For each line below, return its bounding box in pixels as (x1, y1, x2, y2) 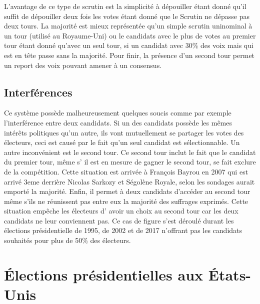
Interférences (4, 84, 72, 99)
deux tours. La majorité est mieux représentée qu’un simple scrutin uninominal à (4, 20, 252, 31)
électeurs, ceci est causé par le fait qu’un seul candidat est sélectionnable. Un (4, 137, 240, 147)
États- (208, 264, 251, 284)
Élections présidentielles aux (4, 264, 203, 284)
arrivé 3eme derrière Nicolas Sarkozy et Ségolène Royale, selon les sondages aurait (4, 176, 255, 186)
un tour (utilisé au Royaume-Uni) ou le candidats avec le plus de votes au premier (4, 30, 256, 40)
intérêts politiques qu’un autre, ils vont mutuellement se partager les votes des (4, 127, 244, 137)
